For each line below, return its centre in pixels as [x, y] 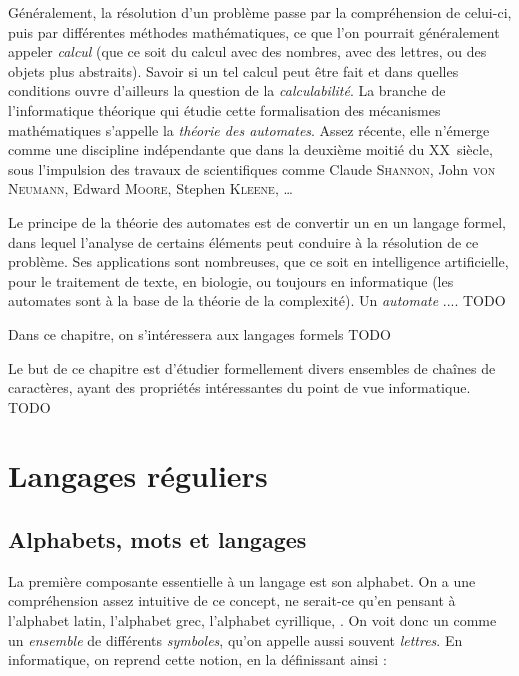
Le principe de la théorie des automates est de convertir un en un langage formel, [257, 221]
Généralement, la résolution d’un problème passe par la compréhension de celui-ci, [260, 12]
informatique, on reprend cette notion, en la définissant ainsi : [197, 659]
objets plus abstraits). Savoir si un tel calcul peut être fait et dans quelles [233, 70]
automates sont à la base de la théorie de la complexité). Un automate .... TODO [257, 300]
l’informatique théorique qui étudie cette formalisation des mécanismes [224, 109]
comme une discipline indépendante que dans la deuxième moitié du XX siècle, [250, 149]
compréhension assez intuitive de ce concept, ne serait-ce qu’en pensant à [232, 600]
